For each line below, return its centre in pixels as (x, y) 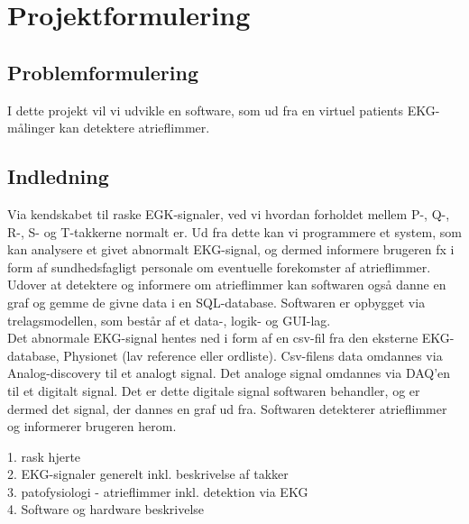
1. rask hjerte (44, 456)
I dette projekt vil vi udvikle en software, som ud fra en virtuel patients (206, 110)
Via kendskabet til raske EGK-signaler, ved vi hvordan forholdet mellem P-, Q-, (229, 213)
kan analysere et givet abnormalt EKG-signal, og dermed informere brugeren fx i (231, 249)
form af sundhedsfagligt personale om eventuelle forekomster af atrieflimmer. (219, 267)
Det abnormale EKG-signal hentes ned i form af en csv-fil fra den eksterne (213, 338)
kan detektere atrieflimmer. (134, 128)
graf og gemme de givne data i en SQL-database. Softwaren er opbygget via (216, 302)
